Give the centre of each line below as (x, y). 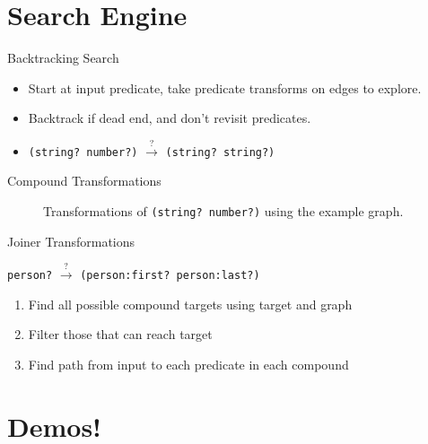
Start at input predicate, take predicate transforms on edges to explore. (225, 87)
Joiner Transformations (71, 241)
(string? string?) (220, 152)
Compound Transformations (84, 181)
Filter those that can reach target (120, 334)
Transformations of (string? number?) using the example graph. (223, 210)
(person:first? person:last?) (170, 275)
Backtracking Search (63, 58)
